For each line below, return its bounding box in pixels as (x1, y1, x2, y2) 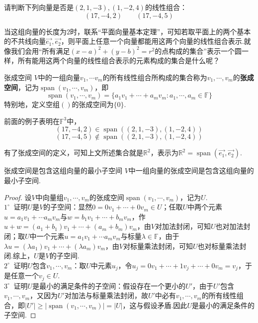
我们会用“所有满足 (10, 45, 70, 56)
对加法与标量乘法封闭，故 (64, 290, 148, 301)
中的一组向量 (38, 72, 80, 82)
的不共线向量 (4, 36, 46, 46)
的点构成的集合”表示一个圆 (155, 45, 242, 56)
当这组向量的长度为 (4, 26, 67, 36)
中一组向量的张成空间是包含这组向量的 (128, 165, 254, 176)
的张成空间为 (72, 99, 114, 109)
